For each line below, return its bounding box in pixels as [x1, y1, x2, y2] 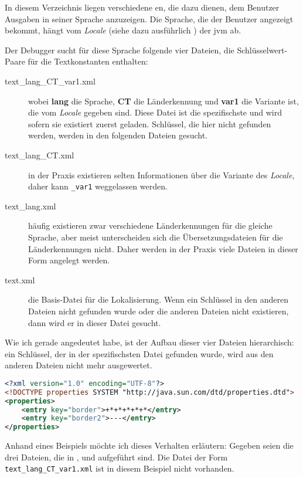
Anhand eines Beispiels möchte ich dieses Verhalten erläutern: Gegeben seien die [5, 439, 294, 452]
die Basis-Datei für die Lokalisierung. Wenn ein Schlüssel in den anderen [28, 293, 289, 306]
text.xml [5, 273, 35, 286]
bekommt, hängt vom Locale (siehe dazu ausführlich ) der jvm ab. [5, 24, 241, 36]
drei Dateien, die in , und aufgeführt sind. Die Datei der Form [5, 450, 228, 463]
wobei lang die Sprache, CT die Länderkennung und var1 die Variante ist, [28, 94, 299, 107]
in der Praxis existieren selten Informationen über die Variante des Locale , [28, 168, 295, 181]
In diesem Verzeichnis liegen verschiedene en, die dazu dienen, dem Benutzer [5, 1, 280, 13]
